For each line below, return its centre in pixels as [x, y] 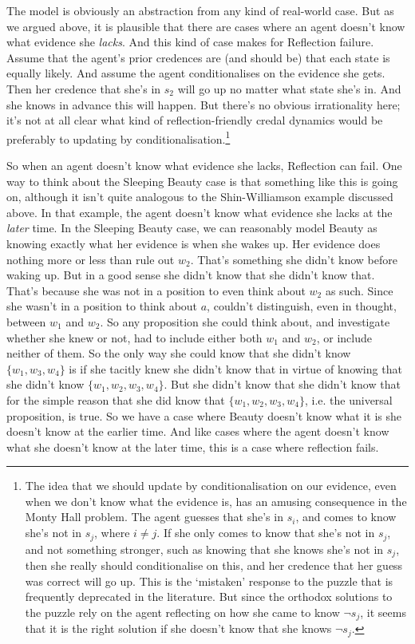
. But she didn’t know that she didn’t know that [282, 384]
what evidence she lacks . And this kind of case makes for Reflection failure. [190, 42]
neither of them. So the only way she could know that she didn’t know [179, 353]
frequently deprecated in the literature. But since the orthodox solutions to [209, 597]
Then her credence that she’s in [84, 88]
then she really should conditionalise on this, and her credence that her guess [214, 565]
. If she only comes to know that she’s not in [266, 533]
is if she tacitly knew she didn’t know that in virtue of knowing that [235, 368]
